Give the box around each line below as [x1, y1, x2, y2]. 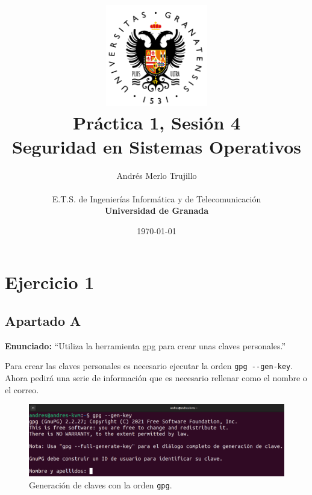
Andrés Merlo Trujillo [116, 169, 197, 181]
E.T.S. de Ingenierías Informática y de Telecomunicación [52, 192, 261, 205]
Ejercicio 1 [5, 270, 95, 294]
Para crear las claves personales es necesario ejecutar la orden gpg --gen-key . [5, 360, 293, 372]
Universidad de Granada [104, 204, 209, 217]
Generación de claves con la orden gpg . [29, 478, 172, 491]
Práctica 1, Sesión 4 [72, 110, 241, 135]
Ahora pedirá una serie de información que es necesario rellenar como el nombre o [5, 372, 307, 384]
